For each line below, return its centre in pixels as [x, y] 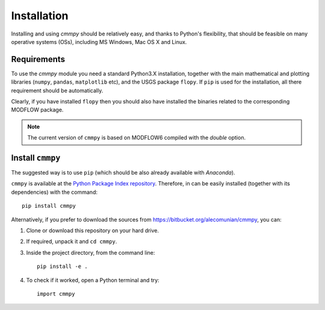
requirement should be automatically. [57, 90]
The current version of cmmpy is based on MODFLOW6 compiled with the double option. [137, 138]
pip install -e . [62, 267]
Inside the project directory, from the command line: [91, 252]
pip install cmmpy [49, 206]
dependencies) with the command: [54, 192]
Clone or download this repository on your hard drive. [93, 231]
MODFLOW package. [37, 110]
